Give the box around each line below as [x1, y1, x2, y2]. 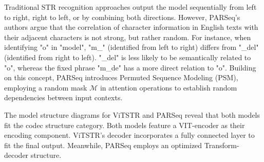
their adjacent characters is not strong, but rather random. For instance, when [4, 31, 251, 42]
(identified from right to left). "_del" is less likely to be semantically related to [4, 51, 251, 62]
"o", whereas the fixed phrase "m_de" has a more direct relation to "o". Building [4, 62, 256, 73]
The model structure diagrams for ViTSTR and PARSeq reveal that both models [4, 109, 260, 120]
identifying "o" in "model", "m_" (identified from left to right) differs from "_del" [4, 42, 259, 52]
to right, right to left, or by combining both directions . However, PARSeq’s [4, 11, 240, 22]
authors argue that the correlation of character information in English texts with [4, 22, 258, 32]
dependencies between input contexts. [4, 92, 123, 103]
